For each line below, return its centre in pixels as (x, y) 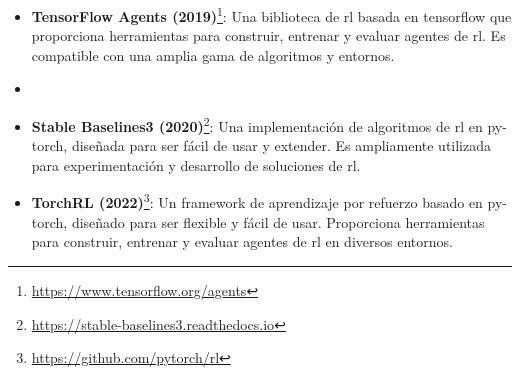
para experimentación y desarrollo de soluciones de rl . (196, 164)
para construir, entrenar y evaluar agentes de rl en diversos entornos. (242, 241)
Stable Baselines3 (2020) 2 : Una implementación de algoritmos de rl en (257, 124)
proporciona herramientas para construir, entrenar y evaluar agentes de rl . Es (268, 35)
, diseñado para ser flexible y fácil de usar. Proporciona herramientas (274, 221)
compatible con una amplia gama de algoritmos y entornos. (213, 54)
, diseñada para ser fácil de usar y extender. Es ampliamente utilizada (277, 145)
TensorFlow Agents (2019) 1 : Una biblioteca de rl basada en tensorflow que (271, 14)
